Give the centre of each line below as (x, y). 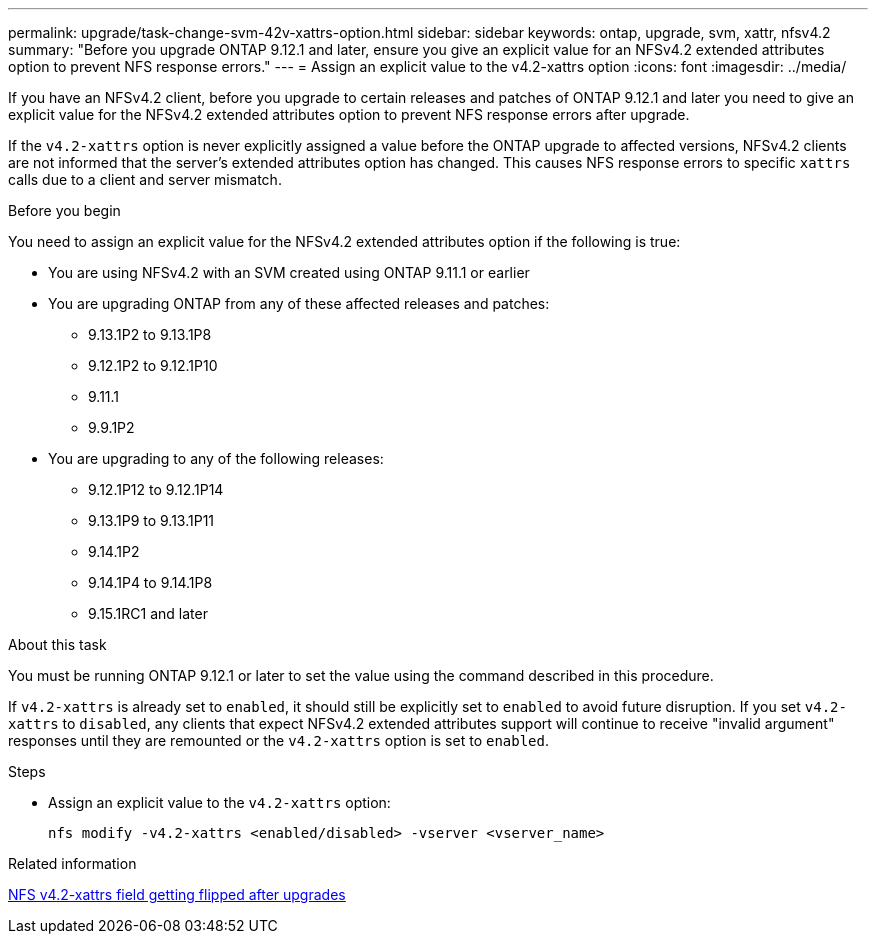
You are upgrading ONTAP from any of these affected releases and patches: (299, 303)
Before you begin (64, 210)
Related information (72, 863)
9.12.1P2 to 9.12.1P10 (153, 365)
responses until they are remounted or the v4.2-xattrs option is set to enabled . (279, 740)
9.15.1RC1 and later (148, 613)
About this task (57, 644)
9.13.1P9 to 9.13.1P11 (151, 520)
